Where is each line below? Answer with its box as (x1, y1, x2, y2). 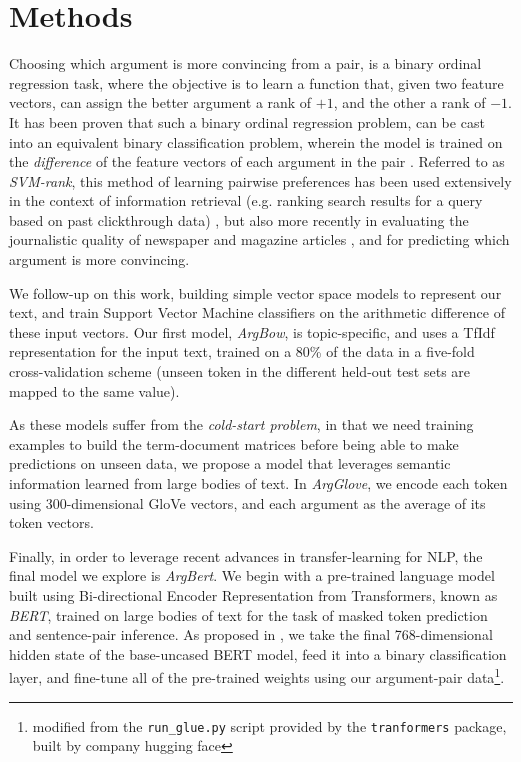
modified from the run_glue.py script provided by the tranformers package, (32, 715, 507, 736)
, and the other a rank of (333, 92, 486, 113)
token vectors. (9, 512, 94, 533)
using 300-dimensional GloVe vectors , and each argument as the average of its (9, 492, 486, 513)
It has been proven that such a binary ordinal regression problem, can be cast (9, 111, 485, 132)
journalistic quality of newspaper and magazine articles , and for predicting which (9, 229, 510, 250)
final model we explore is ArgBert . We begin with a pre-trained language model (9, 565, 495, 586)
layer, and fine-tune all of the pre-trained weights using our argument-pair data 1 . (9, 664, 505, 687)
